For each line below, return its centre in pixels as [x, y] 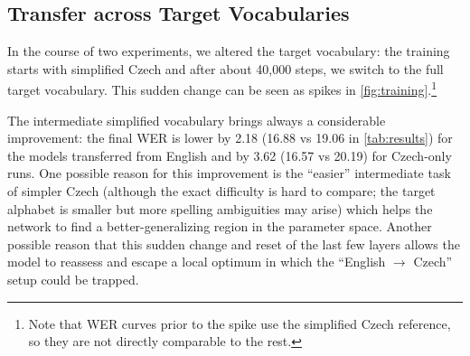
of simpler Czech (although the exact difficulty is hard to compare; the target [221, 191]
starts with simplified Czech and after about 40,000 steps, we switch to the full [226, 68]
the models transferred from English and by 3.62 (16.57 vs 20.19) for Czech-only [230, 155]
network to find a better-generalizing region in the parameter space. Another [220, 226]
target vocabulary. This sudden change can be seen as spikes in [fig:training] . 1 [222, 89]
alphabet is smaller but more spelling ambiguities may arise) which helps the [220, 208]
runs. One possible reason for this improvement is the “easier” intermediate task [229, 173]
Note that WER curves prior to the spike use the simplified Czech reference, [240, 323]
